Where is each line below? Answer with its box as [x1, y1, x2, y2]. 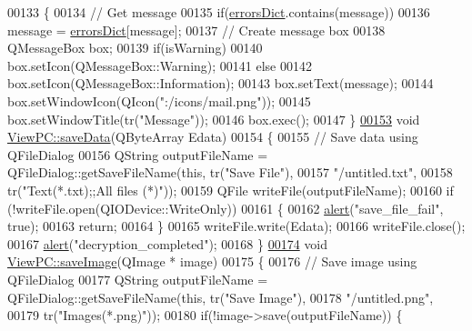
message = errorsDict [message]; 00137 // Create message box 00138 [7, 20, 386, 39]
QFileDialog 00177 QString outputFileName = [7, 269, 268, 288]
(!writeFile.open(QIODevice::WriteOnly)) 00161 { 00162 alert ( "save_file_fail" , [7, 198, 444, 217]
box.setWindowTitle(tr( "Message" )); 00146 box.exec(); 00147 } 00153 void [7, 109, 420, 128]
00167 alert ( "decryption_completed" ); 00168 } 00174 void [7, 234, 328, 253]
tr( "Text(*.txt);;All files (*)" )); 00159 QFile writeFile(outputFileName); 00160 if [7, 180, 454, 199]
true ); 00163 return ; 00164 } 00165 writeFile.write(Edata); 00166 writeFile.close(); [7, 216, 466, 236]
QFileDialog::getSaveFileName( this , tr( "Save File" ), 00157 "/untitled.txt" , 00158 [7, 163, 453, 182]
